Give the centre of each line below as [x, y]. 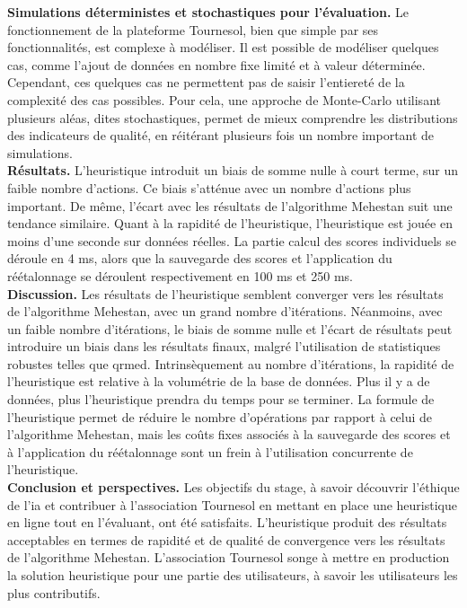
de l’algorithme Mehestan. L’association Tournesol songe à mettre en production [229, 557]
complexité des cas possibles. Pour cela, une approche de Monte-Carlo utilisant [224, 99]
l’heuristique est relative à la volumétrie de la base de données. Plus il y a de [219, 381]
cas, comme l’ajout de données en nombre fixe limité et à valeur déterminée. [216, 64]
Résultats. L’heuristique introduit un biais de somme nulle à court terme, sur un [233, 170]
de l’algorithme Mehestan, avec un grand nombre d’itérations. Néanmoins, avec [225, 311]
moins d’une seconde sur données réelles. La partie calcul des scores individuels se [232, 240]
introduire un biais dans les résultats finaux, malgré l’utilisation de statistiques [224, 346]
